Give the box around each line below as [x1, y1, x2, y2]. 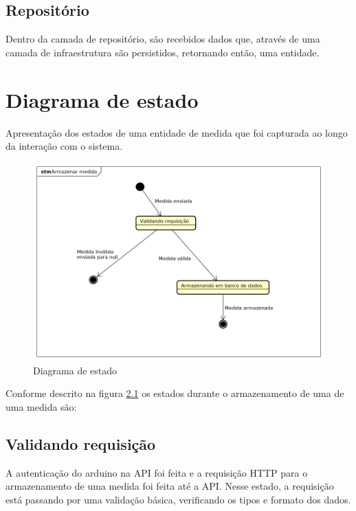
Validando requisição [5, 433, 156, 454]
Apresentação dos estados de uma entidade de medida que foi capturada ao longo [5, 125, 348, 139]
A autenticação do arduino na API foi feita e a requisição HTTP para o [5, 465, 308, 479]
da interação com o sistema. [5, 139, 123, 153]
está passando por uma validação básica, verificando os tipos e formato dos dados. [5, 492, 351, 506]
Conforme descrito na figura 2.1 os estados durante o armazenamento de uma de [5, 386, 344, 400]
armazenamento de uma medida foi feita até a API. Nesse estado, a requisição [5, 479, 334, 493]
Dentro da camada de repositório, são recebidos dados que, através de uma [5, 32, 320, 46]
